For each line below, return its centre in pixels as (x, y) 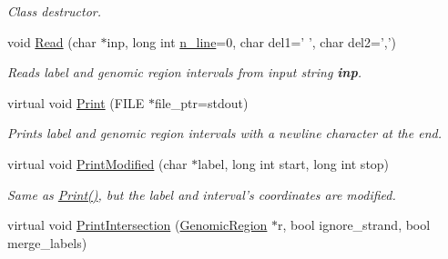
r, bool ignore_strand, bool (354, 225)
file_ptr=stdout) (201, 102)
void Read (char (52, 41)
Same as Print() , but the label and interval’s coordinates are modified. (202, 194)
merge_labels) (47, 242)
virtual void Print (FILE (76, 102)
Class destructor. (55, 11)
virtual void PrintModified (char (97, 163)
